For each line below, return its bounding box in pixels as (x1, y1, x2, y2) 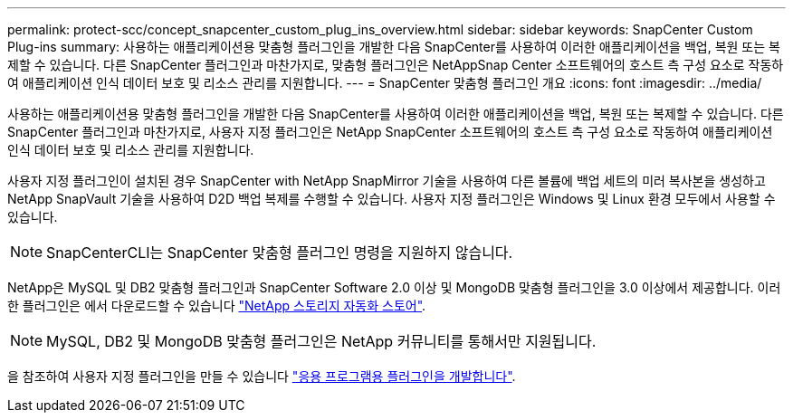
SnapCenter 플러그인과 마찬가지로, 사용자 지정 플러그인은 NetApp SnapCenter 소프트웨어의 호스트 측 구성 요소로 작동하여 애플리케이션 (7, 124, 773, 139)
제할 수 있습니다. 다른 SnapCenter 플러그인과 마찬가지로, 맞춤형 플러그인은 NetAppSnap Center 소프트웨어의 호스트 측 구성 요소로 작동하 (7, 57, 784, 72)
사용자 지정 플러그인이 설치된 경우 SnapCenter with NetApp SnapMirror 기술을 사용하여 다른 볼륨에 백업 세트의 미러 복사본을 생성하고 (7, 173, 766, 188)
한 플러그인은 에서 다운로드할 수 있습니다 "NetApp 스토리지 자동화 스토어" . (7, 298, 426, 313)
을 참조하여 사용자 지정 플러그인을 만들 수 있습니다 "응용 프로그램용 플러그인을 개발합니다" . (7, 368, 516, 384)
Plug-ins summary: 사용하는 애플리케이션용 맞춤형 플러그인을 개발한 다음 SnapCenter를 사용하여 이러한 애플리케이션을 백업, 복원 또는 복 (7, 39, 780, 54)
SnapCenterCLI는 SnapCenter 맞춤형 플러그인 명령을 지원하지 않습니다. (46, 243, 513, 262)
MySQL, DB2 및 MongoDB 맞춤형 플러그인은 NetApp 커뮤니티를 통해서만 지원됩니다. (46, 332, 597, 350)
